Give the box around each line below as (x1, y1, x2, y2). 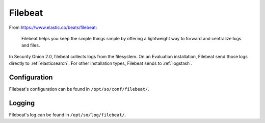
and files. (21, 42, 40, 49)
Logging (9, 98, 35, 107)
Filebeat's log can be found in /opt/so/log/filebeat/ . (9, 112, 126, 118)
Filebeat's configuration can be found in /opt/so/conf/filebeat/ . (9, 86, 150, 92)
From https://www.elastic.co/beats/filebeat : (9, 25, 97, 30)
